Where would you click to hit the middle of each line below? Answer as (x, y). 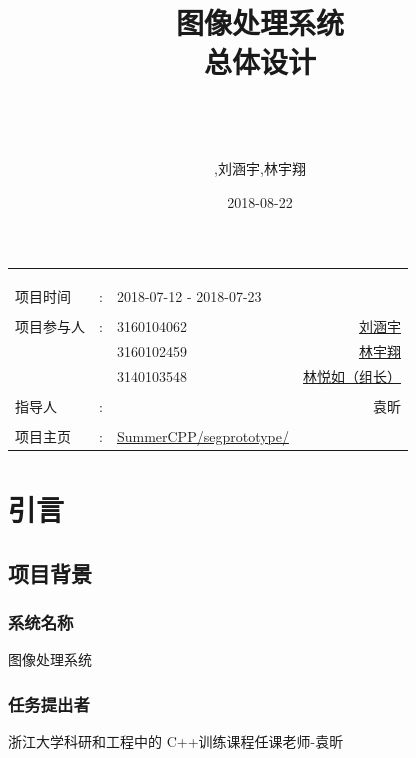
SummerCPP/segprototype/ (202, 435)
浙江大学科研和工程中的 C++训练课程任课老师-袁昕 (176, 741)
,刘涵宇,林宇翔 (260, 168)
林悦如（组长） (351, 375)
